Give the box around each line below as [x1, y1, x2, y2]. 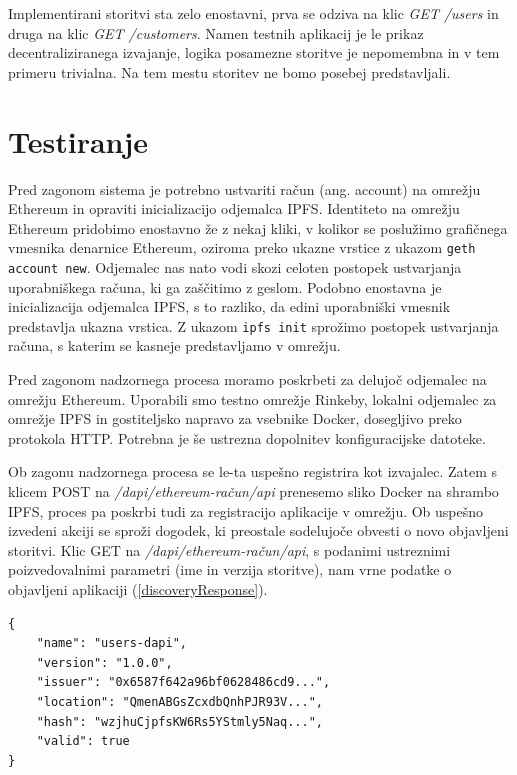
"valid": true [36, 734, 130, 749]
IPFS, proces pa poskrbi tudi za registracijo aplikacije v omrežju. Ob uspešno [8, 500, 484, 521]
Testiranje [8, 120, 149, 161]
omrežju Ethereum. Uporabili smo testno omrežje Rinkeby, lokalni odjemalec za [8, 388, 497, 409]
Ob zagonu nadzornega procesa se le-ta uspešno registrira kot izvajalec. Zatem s [8, 461, 498, 482]
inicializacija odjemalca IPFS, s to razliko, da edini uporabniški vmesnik [8, 296, 451, 317]
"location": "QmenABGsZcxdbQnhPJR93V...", [36, 694, 323, 709]
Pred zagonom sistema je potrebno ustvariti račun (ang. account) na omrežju [8, 178, 481, 199]
